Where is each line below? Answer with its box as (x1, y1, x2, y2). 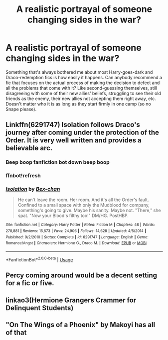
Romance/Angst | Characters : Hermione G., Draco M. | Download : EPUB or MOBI (5, 240, 147, 246)
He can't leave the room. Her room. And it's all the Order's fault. (17, 197, 149, 203)
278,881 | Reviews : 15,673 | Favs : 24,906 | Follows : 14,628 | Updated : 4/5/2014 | (5, 228, 147, 233)
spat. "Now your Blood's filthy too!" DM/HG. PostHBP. (17, 213, 129, 219)
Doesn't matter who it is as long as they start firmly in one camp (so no (5, 101, 151, 107)
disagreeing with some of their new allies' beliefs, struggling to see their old (5, 90, 162, 96)
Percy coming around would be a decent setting (5, 271, 158, 280)
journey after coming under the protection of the (5, 128, 159, 137)
